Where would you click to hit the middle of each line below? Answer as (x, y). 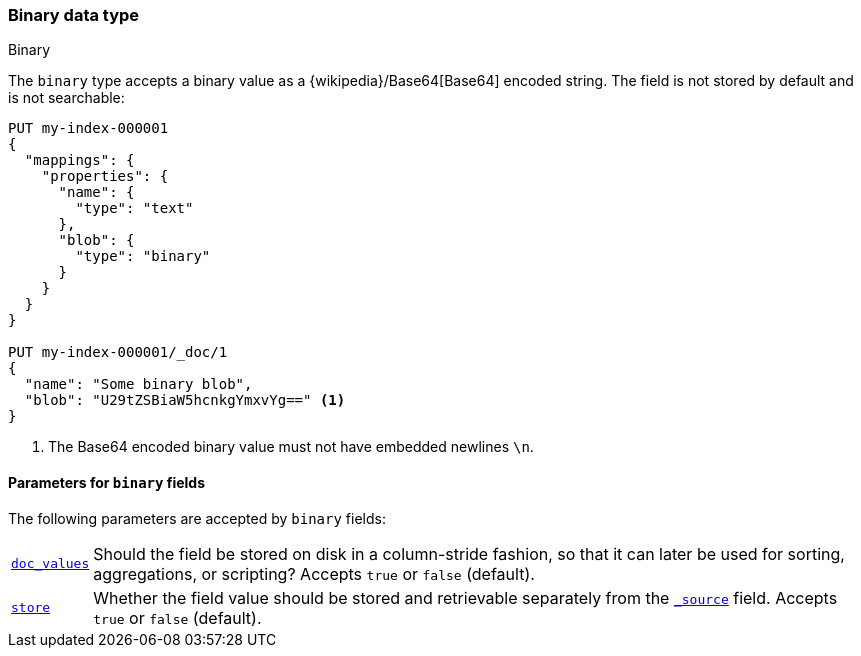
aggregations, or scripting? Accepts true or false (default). (314, 573)
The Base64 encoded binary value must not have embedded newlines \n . (291, 447)
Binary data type (74, 15)
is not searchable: (66, 98)
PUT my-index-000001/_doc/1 (118, 352)
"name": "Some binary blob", (138, 384)
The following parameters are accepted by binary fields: (197, 518)
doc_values (50, 564)
